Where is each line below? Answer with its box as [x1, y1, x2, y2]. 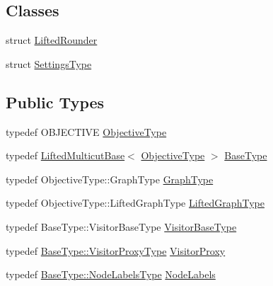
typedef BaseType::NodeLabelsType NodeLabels [6, 267, 216, 282]
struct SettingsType [6, 56, 92, 71]
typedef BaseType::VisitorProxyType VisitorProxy [6, 243, 226, 258]
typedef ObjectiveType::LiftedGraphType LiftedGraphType [6, 195, 265, 210]
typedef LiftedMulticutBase [6, 148, 125, 163]
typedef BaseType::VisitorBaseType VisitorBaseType [6, 219, 237, 234]
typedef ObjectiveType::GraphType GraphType [6, 171, 214, 186]
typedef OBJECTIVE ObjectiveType [6, 124, 167, 139]
